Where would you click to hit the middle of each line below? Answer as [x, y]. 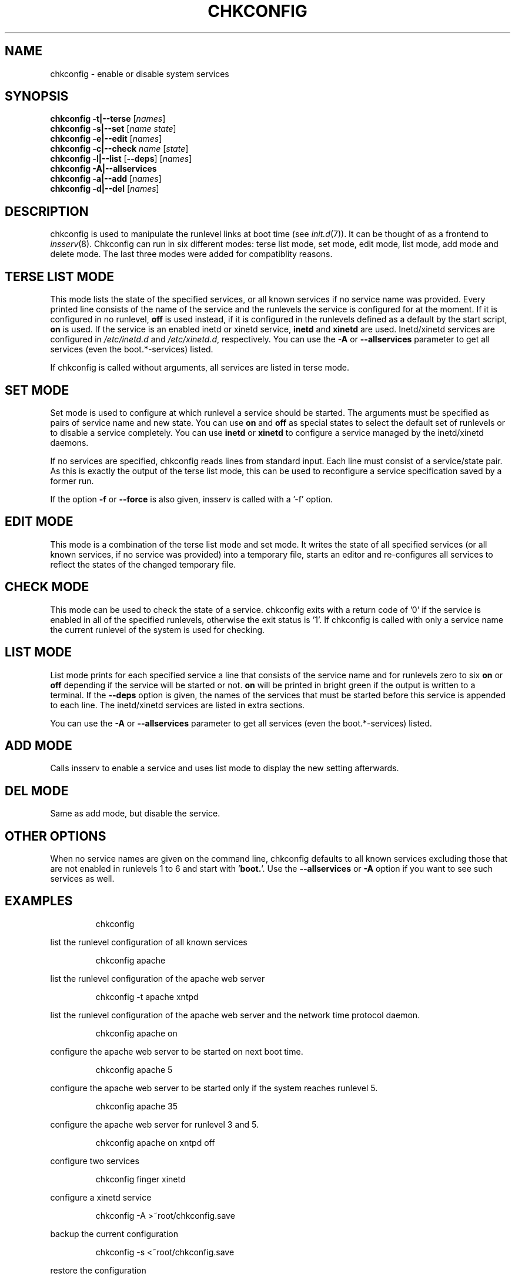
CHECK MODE [47, 587]
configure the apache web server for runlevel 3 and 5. [155, 1124]
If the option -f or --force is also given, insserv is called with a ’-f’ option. [192, 499]
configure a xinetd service [101, 1197]
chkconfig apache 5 [134, 1069]
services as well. [82, 879]
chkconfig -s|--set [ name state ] [113, 129]
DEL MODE [37, 791]
